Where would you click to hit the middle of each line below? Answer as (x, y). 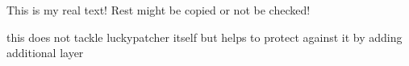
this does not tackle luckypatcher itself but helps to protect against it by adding (204, 37)
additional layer (45, 53)
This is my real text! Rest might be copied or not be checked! (159, 10)
